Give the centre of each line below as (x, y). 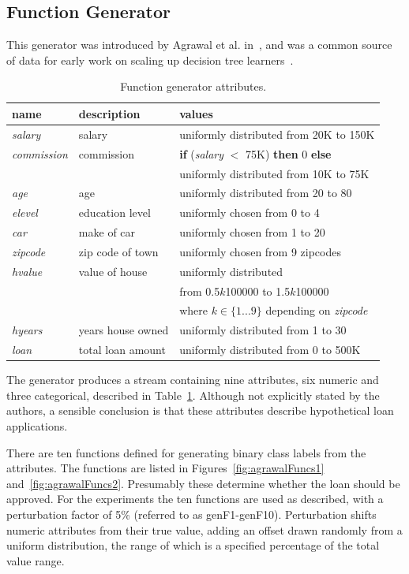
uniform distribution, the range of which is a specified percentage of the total (193, 545)
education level (114, 212)
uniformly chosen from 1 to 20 (252, 232)
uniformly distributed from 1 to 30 (263, 330)
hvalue (27, 271)
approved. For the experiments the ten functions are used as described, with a (195, 499)
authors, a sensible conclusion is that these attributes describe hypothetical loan (200, 410)
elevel (25, 212)
